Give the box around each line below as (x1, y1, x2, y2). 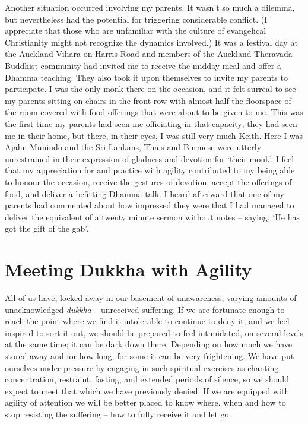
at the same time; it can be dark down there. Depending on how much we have (5, 338, 293, 350)
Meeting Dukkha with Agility (5, 257, 252, 281)
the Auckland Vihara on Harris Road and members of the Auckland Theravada (5, 48, 293, 60)
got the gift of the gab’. (5, 222, 89, 235)
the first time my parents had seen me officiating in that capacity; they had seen (5, 117, 297, 129)
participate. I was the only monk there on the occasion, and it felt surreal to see (5, 83, 296, 95)
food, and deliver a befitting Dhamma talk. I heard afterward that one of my (5, 187, 284, 200)
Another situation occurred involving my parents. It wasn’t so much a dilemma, (5, 1, 295, 13)
